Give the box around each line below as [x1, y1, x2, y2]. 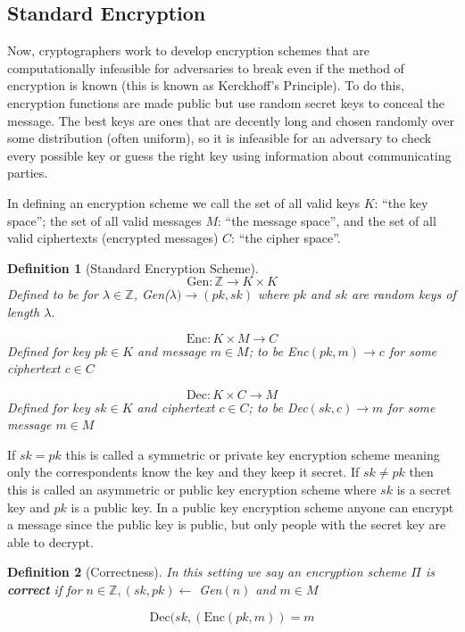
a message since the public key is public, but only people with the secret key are [7, 515, 446, 534]
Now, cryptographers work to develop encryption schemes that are [7, 41, 370, 60]
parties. [7, 163, 48, 182]
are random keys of [352, 285, 456, 304]
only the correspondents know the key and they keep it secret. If [7, 462, 360, 481]
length [7, 302, 40, 320]
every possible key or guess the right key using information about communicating [7, 146, 452, 164]
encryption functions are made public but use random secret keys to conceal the [7, 93, 445, 112]
